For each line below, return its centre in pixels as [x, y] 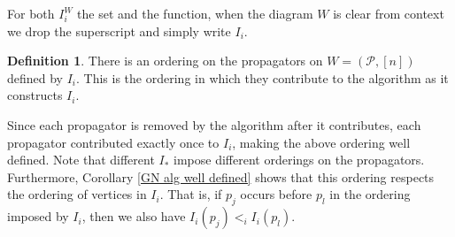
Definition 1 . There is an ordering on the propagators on [165, 61]
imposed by [38, 216]
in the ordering [370, 194]
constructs [35, 95]
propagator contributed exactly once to [113, 142]
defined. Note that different [81, 160]
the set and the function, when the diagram [195, 13]
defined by [35, 77]
